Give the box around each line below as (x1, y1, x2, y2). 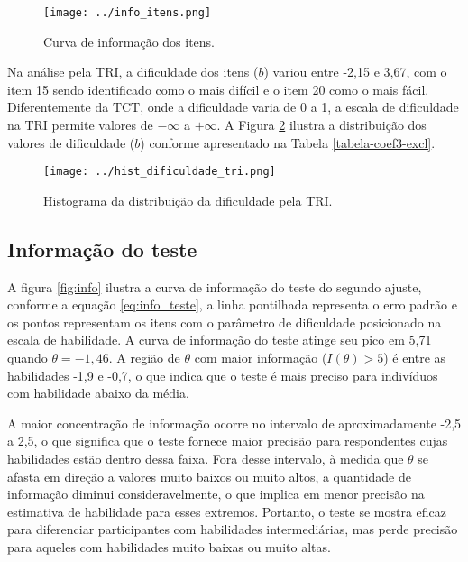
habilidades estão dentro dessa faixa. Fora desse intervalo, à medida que (7, 449, 404, 468)
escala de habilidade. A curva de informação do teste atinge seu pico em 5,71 (7, 330, 432, 349)
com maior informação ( (194, 348, 327, 367)
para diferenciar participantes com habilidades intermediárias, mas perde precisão (7, 520, 458, 539)
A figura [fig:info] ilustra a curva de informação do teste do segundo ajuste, (7, 277, 422, 296)
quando (7, 348, 48, 367)
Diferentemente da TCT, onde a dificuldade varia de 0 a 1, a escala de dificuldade (7, 97, 459, 116)
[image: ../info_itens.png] (43, 6, 212, 19)
